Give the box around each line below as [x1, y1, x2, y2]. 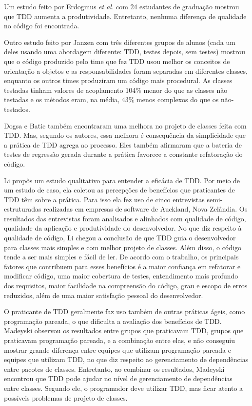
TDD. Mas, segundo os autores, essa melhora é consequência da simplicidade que [4, 130, 246, 140]
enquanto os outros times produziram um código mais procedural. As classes [4, 75, 233, 85]
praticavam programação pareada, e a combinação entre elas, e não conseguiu [4, 335, 235, 345]
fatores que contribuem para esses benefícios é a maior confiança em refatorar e [4, 261, 241, 271]
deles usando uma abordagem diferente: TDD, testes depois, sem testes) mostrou [4, 46, 246, 57]
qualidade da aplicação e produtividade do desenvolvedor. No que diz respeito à [4, 223, 242, 233]
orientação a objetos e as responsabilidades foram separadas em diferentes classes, [4, 65, 248, 76]
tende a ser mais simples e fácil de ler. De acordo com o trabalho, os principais [4, 252, 239, 262]
